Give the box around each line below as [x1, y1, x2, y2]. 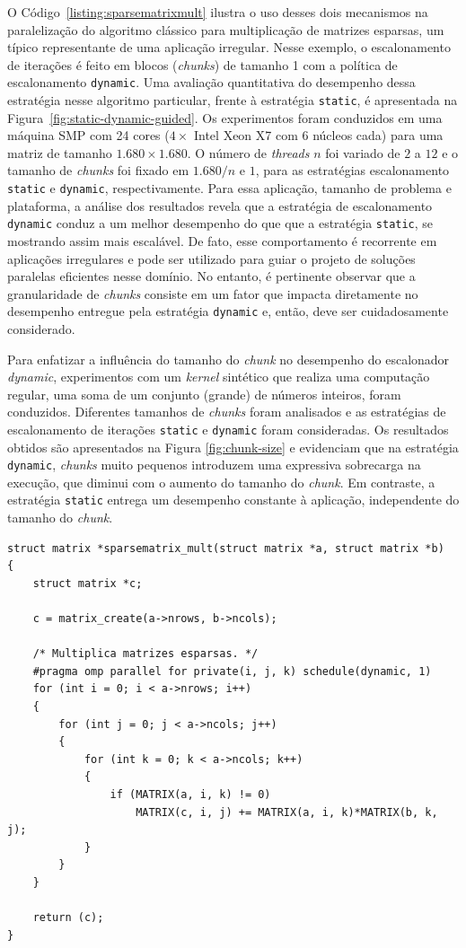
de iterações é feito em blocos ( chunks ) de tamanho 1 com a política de [7, 55, 398, 74]
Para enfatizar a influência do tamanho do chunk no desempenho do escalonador [7, 349, 450, 368]
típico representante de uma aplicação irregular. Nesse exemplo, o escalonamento [7, 38, 451, 57]
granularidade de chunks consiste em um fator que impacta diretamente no [7, 284, 418, 303]
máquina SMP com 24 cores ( [7, 126, 170, 145]
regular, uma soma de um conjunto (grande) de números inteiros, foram [7, 384, 401, 403]
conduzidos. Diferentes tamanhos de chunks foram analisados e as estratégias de [7, 402, 446, 421]
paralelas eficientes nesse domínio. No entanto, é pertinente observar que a [7, 267, 416, 285]
